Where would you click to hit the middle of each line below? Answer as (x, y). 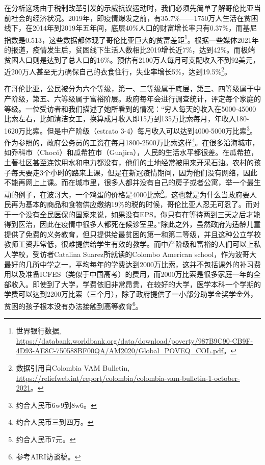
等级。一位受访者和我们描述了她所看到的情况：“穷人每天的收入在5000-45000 (130, 108)
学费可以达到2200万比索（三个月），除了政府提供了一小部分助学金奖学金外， (131, 294)
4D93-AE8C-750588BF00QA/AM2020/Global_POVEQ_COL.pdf (120, 351)
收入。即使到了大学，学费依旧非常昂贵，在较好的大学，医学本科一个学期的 (136, 284)
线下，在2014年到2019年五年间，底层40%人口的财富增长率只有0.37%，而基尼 (131, 28)
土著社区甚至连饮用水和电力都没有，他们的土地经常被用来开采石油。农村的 (129, 162)
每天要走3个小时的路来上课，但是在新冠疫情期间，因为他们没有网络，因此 (134, 172)
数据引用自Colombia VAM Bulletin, (73, 367)
